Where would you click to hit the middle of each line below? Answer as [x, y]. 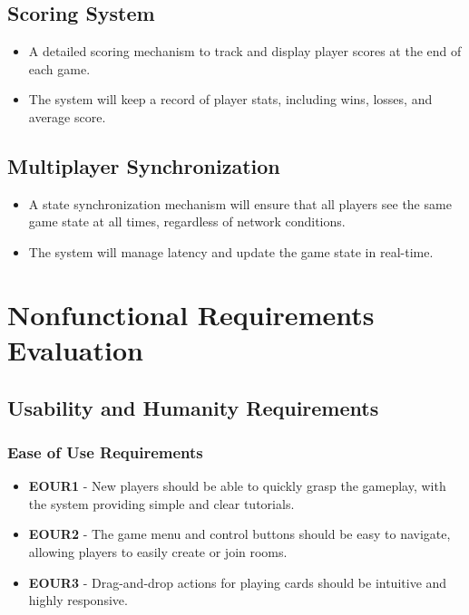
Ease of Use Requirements [105, 452]
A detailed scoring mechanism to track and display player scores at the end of [245, 51]
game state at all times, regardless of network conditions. [187, 221]
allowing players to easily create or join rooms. [158, 551]
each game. [59, 68]
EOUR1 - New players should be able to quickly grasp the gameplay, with [237, 486]
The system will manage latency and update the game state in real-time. [231, 251]
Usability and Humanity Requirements [193, 407]
